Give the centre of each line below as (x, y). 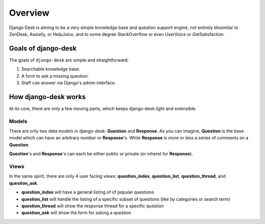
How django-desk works (47, 97)
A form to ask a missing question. (55, 76)
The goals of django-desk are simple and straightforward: (69, 60)
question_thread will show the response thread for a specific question (93, 206)
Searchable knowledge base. (51, 69)
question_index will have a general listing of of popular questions (88, 192)
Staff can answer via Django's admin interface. (69, 83)
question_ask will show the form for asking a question (76, 213)
